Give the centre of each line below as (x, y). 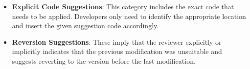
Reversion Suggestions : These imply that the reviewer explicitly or (117, 42)
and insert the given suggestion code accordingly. (85, 26)
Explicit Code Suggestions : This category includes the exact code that (123, 6)
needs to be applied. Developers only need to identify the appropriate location (129, 16)
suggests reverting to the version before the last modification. (104, 60)
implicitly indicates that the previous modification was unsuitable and (117, 51)
